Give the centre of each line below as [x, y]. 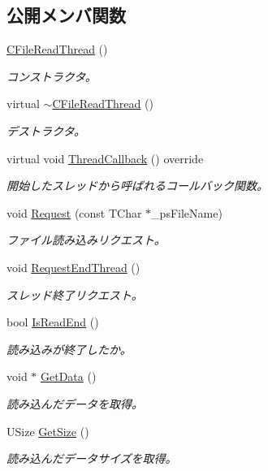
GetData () [69, 376]
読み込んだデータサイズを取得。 [92, 458]
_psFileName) [187, 212]
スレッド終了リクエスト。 [75, 294]
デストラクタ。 [46, 130]
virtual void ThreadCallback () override [105, 158]
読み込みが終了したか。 [69, 349]
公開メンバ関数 [66, 15]
